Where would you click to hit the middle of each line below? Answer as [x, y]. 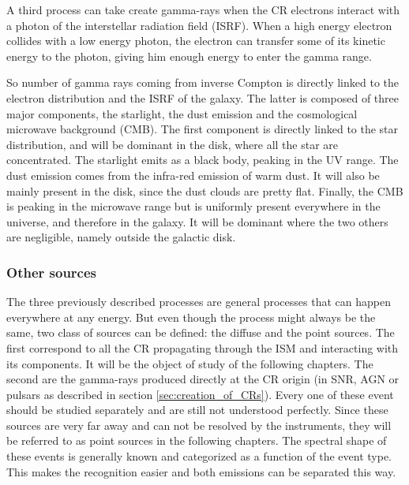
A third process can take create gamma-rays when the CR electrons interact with [203, 9]
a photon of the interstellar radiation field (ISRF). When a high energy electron [199, 25]
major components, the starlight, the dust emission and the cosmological [182, 113]
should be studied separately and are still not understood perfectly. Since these [197, 410]
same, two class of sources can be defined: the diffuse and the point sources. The [201, 332]
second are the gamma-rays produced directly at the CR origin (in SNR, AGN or [203, 379]
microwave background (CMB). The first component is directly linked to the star [203, 129]
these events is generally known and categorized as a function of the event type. [199, 456]
